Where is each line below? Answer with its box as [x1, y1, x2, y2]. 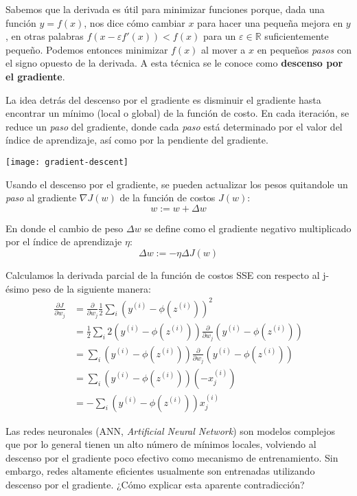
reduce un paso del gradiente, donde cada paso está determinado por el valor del [5, 119, 343, 133]
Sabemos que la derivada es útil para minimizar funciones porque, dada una [5, 2, 325, 16]
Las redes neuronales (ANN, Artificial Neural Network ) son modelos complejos [5, 423, 335, 438]
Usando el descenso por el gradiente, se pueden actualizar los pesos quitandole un [5, 177, 348, 191]
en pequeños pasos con [257, 42, 352, 56]
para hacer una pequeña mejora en [197, 15, 343, 30]
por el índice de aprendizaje [5, 234, 122, 249]
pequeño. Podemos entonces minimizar [5, 42, 168, 56]
